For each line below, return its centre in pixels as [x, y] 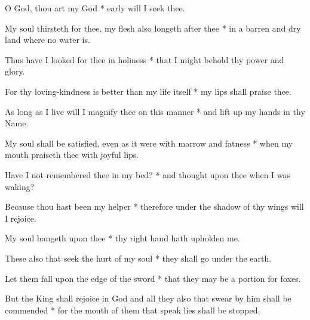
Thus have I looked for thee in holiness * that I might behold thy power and [145, 59]
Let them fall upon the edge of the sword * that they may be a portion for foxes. [153, 278]
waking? [20, 186]
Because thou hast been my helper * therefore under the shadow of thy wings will [154, 206]
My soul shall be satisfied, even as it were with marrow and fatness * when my [149, 143]
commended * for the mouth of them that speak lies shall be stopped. [133, 310]
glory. [15, 71]
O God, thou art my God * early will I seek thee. [95, 8]
